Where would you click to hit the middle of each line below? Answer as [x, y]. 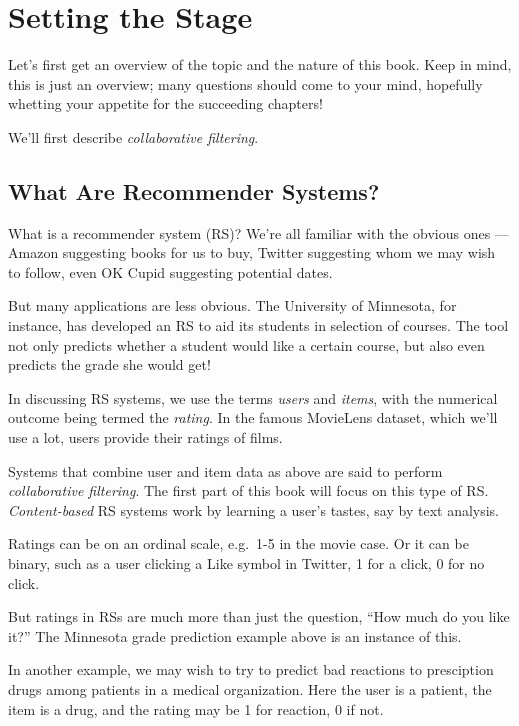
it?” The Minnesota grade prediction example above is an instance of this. [235, 635]
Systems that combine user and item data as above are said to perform [225, 470]
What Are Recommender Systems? [194, 190]
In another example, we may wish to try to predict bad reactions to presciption [251, 669]
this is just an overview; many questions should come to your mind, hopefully [245, 83]
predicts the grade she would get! [109, 364]
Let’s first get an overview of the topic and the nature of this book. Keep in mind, [260, 64]
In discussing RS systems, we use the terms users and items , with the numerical [253, 397]
